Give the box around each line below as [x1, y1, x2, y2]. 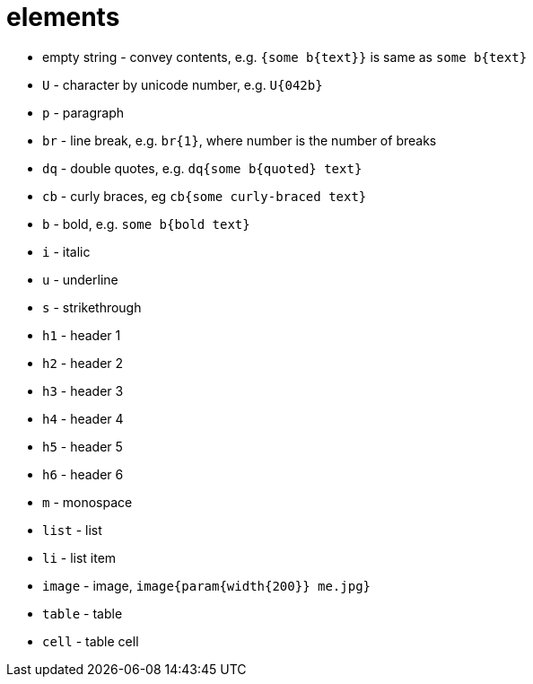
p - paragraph [42, 104, 125, 120]
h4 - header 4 [42, 410, 124, 426]
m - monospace [42, 494, 133, 510]
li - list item [42, 549, 117, 566]
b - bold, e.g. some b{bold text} [42, 215, 250, 232]
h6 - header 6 [42, 466, 124, 482]
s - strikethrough [42, 299, 142, 315]
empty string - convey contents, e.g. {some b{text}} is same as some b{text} [42, 48, 528, 65]
